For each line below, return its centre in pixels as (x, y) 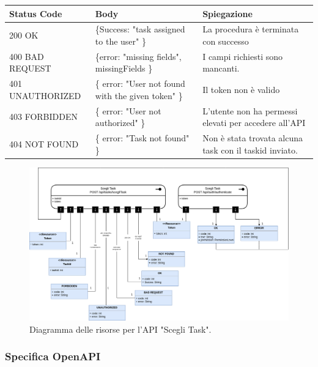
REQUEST (30, 68)
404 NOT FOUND (44, 143)
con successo (226, 41)
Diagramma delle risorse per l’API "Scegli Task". (120, 329)
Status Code (36, 13)
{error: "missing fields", (138, 56)
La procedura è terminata (251, 29)
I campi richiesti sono (243, 56)
